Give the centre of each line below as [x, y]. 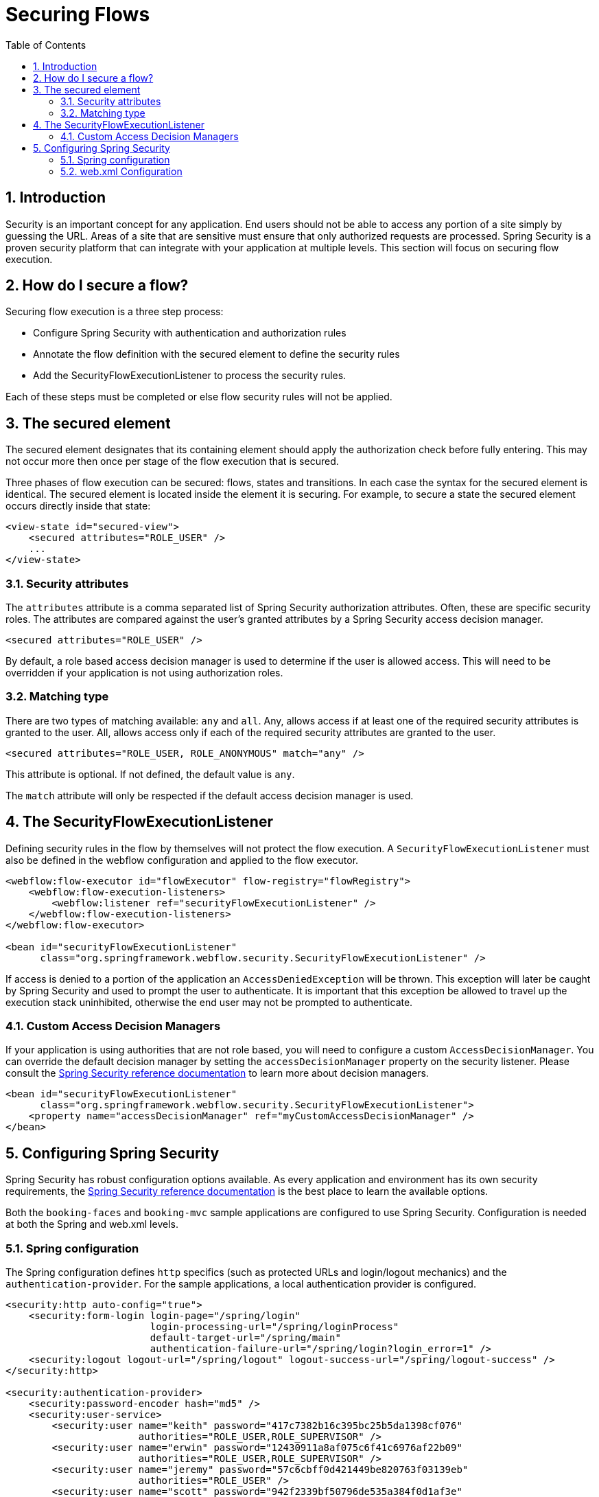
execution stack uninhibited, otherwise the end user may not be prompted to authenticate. [209, 1002]
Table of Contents [46, 45]
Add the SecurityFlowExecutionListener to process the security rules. [190, 376]
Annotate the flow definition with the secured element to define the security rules [216, 354]
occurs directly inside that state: [78, 506]
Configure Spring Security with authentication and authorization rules [190, 333]
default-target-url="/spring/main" [245, 1337]
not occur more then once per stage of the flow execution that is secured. [172, 461]
